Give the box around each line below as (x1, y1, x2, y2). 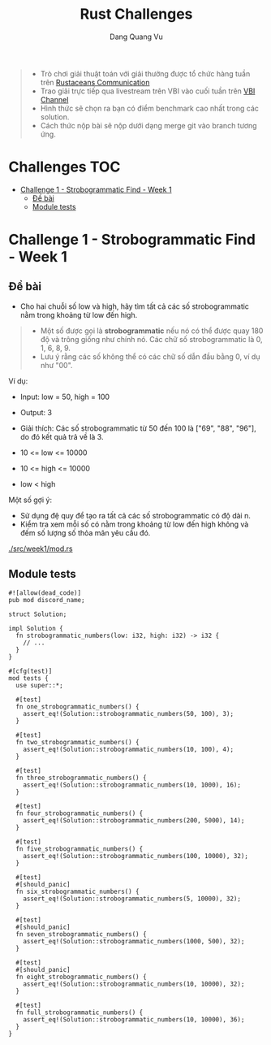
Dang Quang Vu (109, 32, 164, 41)
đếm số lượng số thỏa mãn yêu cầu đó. (19, 527, 151, 537)
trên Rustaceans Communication (40, 77, 150, 87)
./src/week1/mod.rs (8, 544, 73, 553)
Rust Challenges (80, 5, 193, 24)
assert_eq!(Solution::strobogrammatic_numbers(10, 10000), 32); (23, 980, 245, 988)
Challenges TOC (8, 158, 121, 176)
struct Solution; (8, 610, 67, 618)
